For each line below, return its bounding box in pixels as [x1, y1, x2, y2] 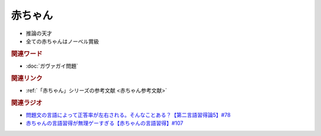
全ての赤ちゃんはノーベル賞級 [26, 37, 99, 45]
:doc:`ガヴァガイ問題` [26, 62, 78, 69]
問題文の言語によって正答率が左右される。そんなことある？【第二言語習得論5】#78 [26, 112, 231, 119]
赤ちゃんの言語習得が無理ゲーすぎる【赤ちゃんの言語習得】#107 [26, 119, 184, 127]
